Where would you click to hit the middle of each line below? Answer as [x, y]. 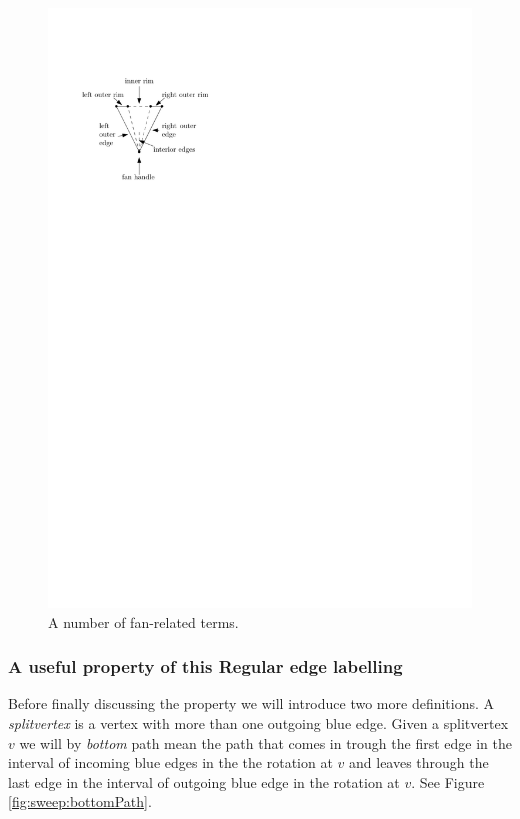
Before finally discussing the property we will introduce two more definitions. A [251, 703]
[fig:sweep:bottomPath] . [80, 801]
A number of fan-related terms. [143, 621]
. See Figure [448, 781]
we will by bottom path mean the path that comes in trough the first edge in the [265, 742]
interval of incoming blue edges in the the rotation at [170, 762]
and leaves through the [419, 762]
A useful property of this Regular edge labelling [205, 666]
